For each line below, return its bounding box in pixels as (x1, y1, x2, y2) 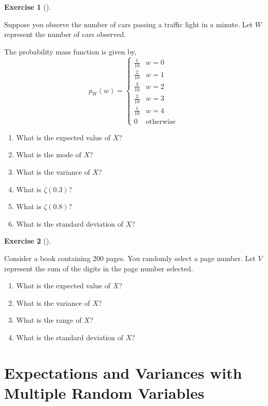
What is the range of (16, 315, 82, 325)
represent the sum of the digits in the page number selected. (4, 263, 193, 273)
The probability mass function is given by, (4, 46, 137, 57)
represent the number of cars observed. (4, 29, 126, 40)
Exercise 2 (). (4, 235, 51, 246)
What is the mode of (16, 149, 82, 160)
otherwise (146, 118, 176, 125)
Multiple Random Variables (4, 382, 204, 403)
